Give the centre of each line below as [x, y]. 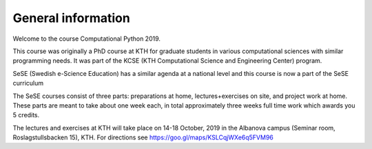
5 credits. [26, 115]
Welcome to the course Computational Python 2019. [87, 39]
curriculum [28, 83]
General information [71, 18]
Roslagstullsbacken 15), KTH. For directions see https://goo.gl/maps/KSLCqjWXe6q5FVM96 [143, 137]
